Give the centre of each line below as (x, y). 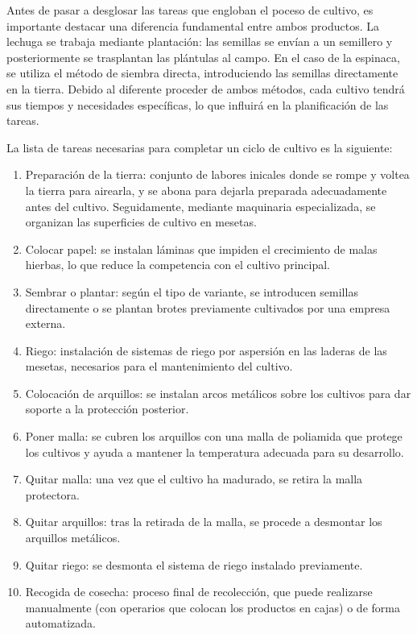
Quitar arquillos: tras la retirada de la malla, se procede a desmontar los (204, 522)
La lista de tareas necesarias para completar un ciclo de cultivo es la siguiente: (200, 147)
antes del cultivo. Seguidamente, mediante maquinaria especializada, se (200, 206)
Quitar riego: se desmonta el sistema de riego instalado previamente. (194, 564)
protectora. (52, 494)
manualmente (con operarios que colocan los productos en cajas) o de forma (213, 607)
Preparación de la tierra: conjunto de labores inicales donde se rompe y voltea (217, 174)
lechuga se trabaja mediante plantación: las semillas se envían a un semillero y (200, 41)
